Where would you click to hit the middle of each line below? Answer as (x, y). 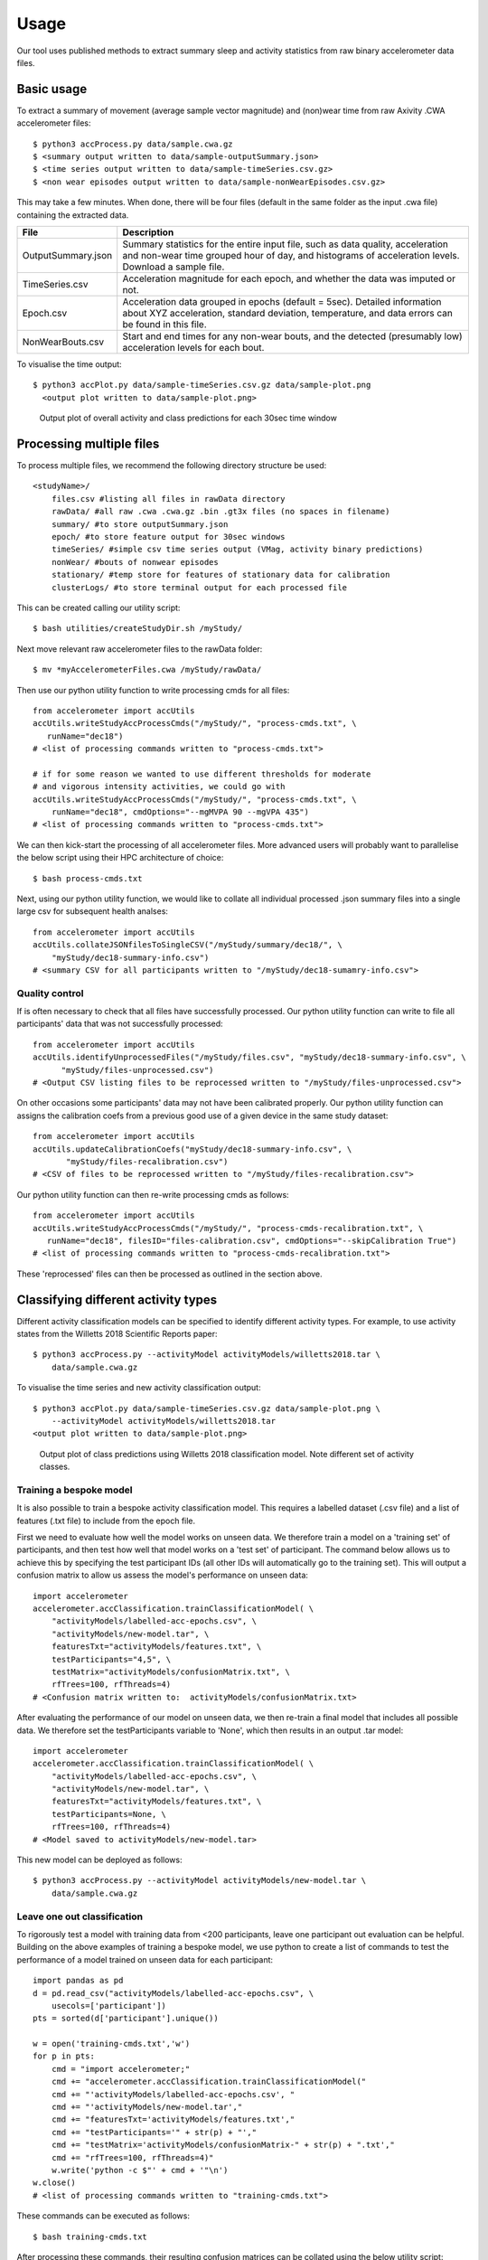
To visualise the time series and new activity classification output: (139, 1388)
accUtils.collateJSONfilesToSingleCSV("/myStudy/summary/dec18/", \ (188, 945)
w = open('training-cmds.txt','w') (112, 2044)
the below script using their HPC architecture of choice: (120, 858)
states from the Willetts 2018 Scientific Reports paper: (117, 1334)
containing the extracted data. (73, 215)
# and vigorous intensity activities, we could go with (159, 787)
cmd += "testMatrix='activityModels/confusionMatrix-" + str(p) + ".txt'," (223, 2145)
